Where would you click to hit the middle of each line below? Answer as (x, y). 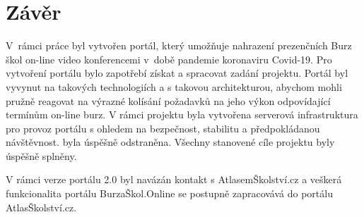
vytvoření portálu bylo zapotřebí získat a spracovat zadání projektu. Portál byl (177, 73)
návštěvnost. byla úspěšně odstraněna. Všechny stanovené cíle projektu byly (170, 142)
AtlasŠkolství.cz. (41, 207)
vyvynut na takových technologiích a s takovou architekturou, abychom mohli (174, 86)
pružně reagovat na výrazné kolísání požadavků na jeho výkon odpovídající (168, 100)
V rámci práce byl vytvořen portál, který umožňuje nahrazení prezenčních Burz (179, 45)
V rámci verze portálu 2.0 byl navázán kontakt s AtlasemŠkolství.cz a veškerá (174, 179)
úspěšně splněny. (41, 155)
